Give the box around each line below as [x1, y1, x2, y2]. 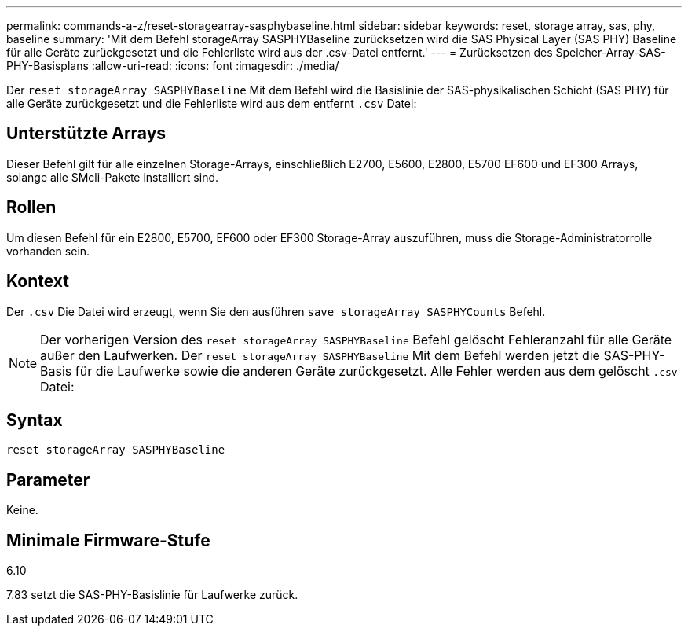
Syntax [6, 410, 63, 430]
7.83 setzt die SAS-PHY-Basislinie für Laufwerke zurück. [6, 588, 298, 602]
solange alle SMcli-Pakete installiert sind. [6, 170, 219, 184]
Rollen [6, 197, 57, 218]
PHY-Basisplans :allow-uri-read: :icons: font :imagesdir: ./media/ [6, 59, 339, 72]
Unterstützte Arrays [6, 123, 167, 144]
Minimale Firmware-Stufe [6, 530, 210, 550]
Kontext [6, 271, 69, 292]
